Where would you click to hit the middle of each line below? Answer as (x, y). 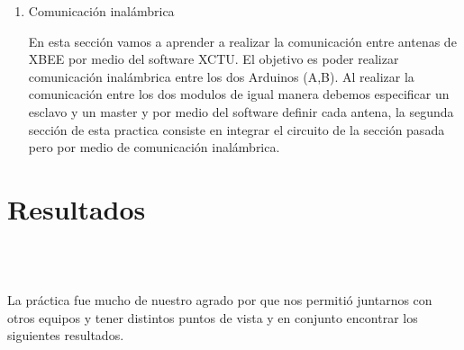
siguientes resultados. (66, 335)
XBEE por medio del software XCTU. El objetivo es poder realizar (214, 59)
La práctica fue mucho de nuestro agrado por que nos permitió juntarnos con (220, 300)
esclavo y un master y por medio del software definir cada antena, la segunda (241, 111)
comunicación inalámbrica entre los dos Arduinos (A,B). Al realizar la (221, 76)
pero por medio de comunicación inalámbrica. (154, 147)
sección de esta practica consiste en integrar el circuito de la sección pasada (237, 129)
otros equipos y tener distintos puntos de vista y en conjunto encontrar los (213, 317)
